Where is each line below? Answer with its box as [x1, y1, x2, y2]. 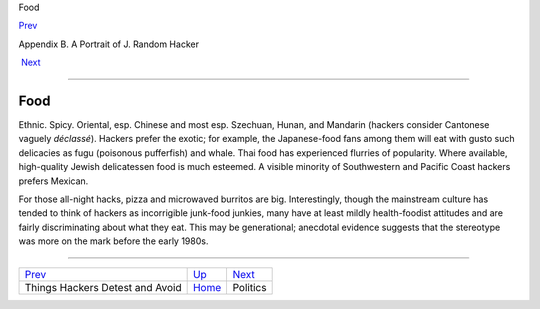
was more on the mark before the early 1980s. [18, 235, 209, 247]
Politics [232, 280, 267, 294]
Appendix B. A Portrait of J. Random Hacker [18, 38, 200, 50]
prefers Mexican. [18, 175, 89, 187]
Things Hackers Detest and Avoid [24, 280, 182, 294]
